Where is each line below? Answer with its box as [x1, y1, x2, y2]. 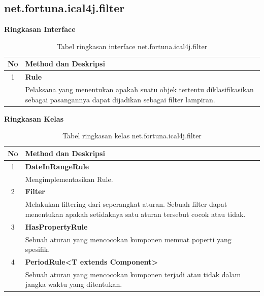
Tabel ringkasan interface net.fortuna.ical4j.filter [56, 41, 208, 51]
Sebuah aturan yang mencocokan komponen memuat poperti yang [25, 234, 232, 244]
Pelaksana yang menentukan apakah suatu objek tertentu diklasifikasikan [25, 84, 254, 95]
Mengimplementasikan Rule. [25, 173, 113, 184]
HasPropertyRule [25, 221, 88, 232]
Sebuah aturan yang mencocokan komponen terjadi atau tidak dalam [25, 269, 241, 279]
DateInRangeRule [25, 161, 89, 171]
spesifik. [25, 244, 50, 254]
